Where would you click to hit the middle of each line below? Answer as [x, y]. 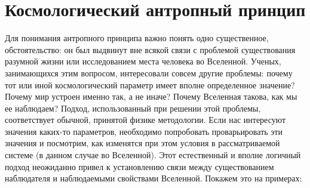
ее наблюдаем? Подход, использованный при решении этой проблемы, [133, 108]
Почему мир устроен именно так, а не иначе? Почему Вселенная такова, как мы [151, 96]
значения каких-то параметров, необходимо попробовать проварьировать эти [144, 131]
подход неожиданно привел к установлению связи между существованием [139, 166]
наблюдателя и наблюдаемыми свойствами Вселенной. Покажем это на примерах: [154, 178]
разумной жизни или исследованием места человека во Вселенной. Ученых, [143, 61]
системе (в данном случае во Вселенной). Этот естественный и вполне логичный [153, 155]
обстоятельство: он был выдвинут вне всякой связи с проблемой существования [150, 49]
